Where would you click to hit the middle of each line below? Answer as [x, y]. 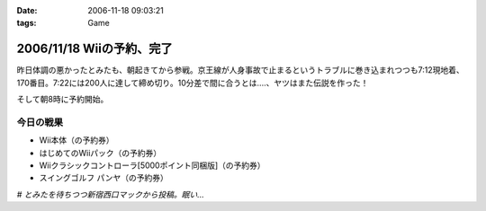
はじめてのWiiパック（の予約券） [100, 153]
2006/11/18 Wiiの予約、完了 [94, 49]
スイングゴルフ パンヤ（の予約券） [103, 178]
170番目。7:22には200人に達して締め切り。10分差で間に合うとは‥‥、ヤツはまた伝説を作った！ [193, 83]
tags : [27, 23]
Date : [27, 10]
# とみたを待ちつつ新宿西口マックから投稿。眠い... [110, 194]
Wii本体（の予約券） [76, 140]
